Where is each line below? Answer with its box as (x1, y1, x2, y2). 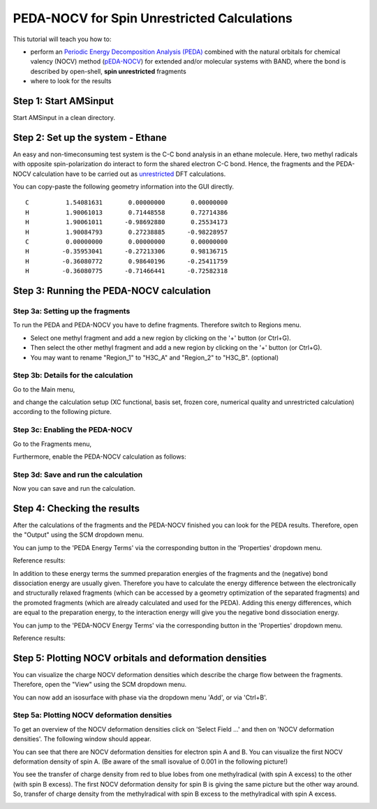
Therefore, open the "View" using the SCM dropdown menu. (13, 681, 187, 689)
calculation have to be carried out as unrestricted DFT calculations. (32, 170, 226, 178)
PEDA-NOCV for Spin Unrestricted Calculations (13, 10, 293, 26)
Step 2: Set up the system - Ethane (13, 131, 168, 143)
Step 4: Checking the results (13, 503, 140, 514)
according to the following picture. (13, 408, 112, 416)
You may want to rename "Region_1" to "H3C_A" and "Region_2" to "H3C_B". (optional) (30, 353, 279, 362)
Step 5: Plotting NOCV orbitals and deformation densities (13, 652, 267, 664)
